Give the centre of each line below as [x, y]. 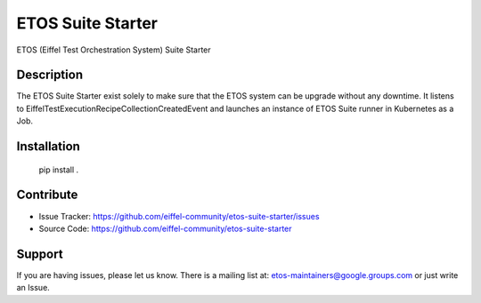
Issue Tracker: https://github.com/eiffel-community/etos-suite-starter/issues [179, 216]
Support [40, 254]
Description [50, 75]
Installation [48, 147]
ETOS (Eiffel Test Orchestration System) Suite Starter [114, 50]
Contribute [47, 195]
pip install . [59, 170]
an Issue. [33, 288]
